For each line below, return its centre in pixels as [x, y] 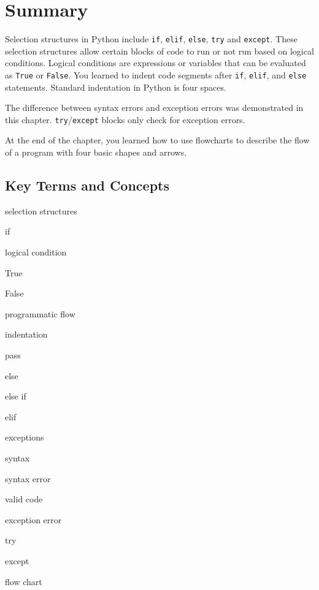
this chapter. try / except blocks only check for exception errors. [125, 119]
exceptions [25, 437]
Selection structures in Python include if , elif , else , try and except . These [151, 39]
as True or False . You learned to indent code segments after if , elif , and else [156, 74]
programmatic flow [40, 313]
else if [16, 396]
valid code [24, 499]
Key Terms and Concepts [87, 185]
